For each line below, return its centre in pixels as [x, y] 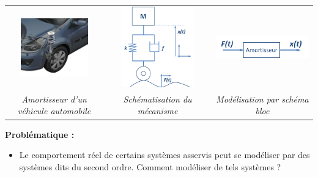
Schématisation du [157, 99]
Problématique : [40, 134]
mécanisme [157, 111]
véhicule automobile [54, 111]
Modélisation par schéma [262, 99]
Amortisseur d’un [54, 99]
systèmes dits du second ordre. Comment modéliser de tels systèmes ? [150, 166]
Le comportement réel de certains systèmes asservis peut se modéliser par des [165, 155]
